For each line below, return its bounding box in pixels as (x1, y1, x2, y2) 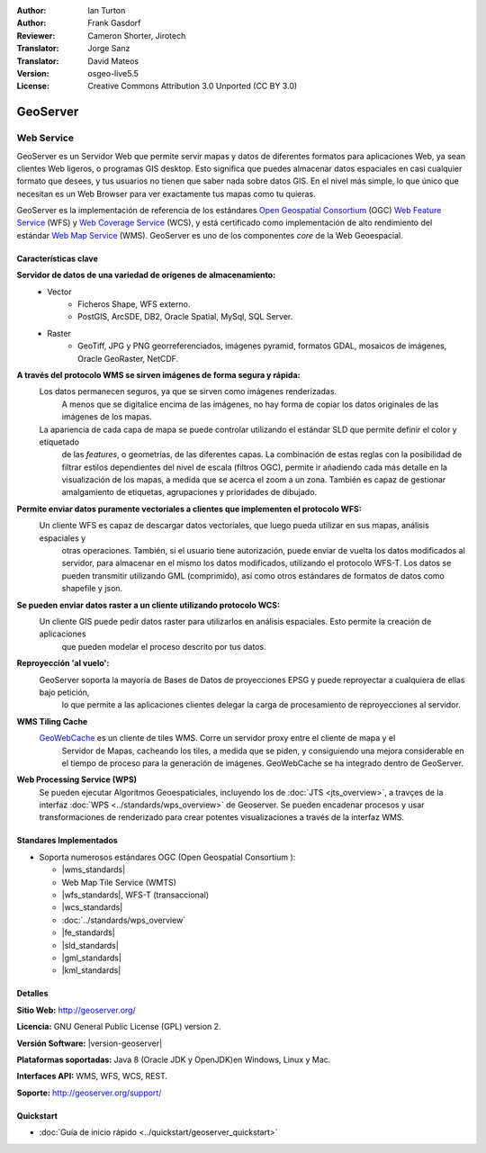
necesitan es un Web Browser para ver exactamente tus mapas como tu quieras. (16, 188, 317, 199)
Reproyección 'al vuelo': (16, 658, 110, 669)
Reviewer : (16, 30, 56, 41)
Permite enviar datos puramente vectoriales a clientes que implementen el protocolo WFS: (16, 503, 362, 514)
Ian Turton (87, 5, 126, 15)
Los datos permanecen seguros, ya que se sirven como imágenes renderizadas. (39, 386, 337, 397)
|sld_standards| (61, 940, 119, 950)
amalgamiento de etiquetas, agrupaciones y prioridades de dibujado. (61, 487, 318, 498)
